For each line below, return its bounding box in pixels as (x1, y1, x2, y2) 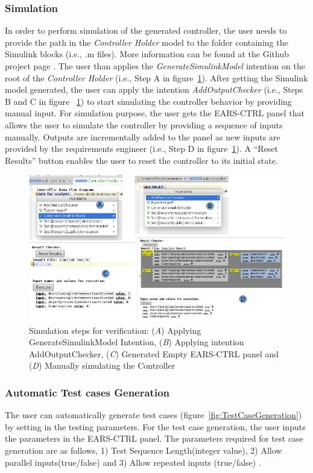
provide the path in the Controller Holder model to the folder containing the (5, 36, 288, 48)
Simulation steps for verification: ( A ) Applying (29, 324, 201, 336)
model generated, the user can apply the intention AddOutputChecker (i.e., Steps (5, 83, 303, 96)
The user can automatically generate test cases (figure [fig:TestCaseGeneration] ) (5, 409, 302, 421)
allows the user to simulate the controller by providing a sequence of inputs (5, 118, 283, 131)
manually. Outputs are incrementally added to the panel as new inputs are (5, 130, 280, 143)
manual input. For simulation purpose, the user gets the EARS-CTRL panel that (5, 107, 305, 119)
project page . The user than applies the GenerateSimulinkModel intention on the (5, 60, 305, 72)
